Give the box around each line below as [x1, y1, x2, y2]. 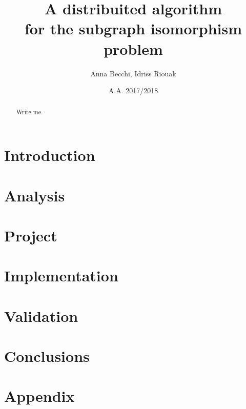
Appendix [4, 385, 75, 406]
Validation [4, 305, 78, 326]
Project [4, 224, 57, 246]
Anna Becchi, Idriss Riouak [90, 68, 176, 78]
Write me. [16, 108, 43, 116]
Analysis [4, 185, 65, 206]
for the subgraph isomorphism [24, 18, 242, 39]
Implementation [4, 265, 118, 286]
